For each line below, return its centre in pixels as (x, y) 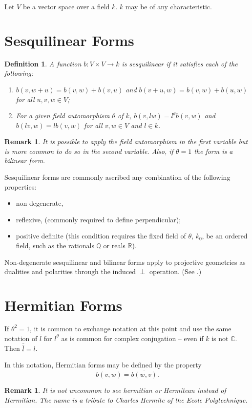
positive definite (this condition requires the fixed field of (101, 236)
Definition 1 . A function (43, 63)
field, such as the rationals (55, 246)
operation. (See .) (175, 271)
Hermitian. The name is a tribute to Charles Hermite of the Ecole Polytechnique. (126, 399)
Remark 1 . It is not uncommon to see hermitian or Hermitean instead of (115, 390)
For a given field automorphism (63, 116)
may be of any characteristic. (168, 6)
